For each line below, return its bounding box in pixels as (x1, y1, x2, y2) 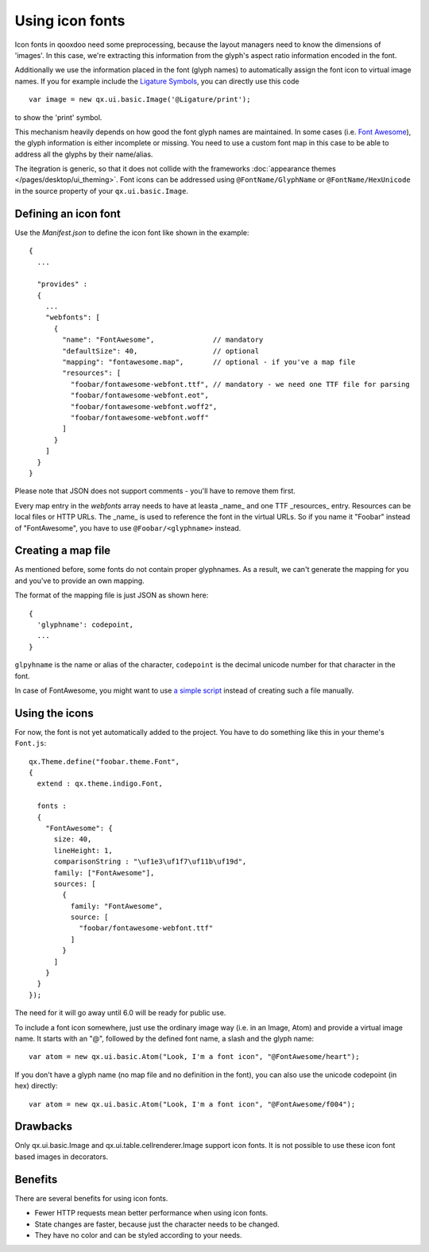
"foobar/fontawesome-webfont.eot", (70, 391, 210, 400)
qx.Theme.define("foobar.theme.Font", (29, 757, 180, 766)
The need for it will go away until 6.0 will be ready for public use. (14, 1008, 226, 1018)
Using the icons (14, 706, 95, 720)
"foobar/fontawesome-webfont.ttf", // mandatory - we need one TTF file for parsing (70, 380, 411, 388)
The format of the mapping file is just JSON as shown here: (14, 590, 209, 600)
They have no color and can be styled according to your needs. (34, 1230, 242, 1239)
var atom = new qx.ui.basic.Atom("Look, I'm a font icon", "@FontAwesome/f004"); (29, 1099, 356, 1108)
